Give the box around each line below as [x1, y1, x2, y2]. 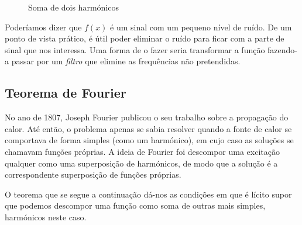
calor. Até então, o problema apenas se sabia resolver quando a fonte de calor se [5, 122, 292, 134]
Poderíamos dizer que [5, 20, 82, 33]
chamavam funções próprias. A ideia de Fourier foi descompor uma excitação [5, 145, 280, 157]
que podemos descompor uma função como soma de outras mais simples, [5, 199, 266, 212]
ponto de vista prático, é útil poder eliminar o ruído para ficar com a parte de [5, 32, 284, 44]
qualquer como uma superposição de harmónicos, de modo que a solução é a [5, 157, 278, 169]
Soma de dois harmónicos [28, 1, 119, 13]
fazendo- [267, 43, 298, 56]
